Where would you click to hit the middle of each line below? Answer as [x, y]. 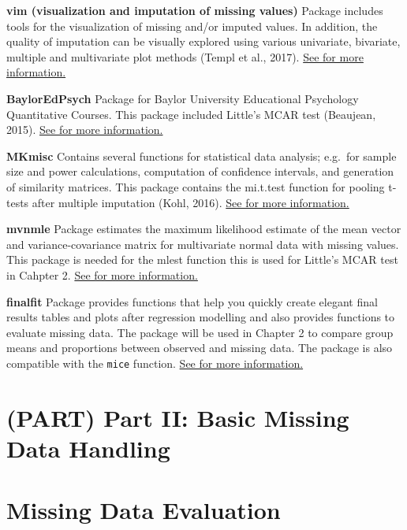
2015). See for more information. [85, 130]
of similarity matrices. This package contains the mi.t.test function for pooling [196, 186]
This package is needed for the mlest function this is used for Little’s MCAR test [202, 259]
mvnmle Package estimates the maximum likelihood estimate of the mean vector [204, 229]
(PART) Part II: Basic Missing [178, 417]
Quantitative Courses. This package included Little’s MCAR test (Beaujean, [191, 114]
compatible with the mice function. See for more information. [155, 363]
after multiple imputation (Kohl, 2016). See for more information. [190, 202]
